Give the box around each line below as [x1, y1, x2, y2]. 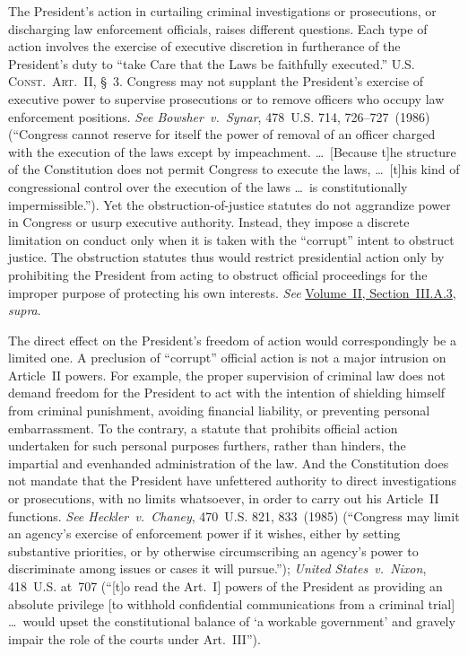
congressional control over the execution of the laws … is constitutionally [8, 177, 408, 196]
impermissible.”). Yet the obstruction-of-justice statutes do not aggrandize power [8, 195, 451, 214]
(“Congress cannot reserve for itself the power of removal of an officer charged [8, 125, 436, 144]
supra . [8, 301, 41, 319]
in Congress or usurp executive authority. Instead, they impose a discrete [8, 213, 410, 231]
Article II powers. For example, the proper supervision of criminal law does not [8, 365, 446, 384]
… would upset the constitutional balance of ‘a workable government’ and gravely [8, 612, 455, 631]
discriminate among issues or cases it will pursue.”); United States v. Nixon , [8, 559, 427, 578]
